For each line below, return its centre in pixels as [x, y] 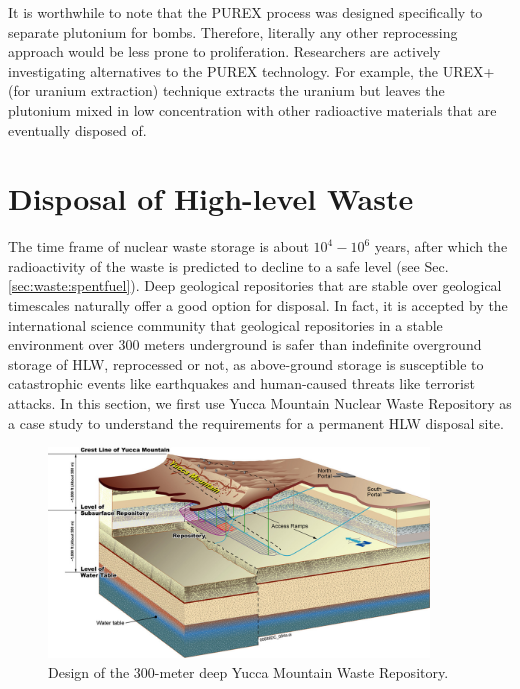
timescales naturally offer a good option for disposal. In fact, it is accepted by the [258, 305]
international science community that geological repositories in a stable [225, 324]
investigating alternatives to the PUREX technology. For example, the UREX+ [251, 70]
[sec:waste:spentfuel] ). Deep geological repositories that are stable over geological [255, 285]
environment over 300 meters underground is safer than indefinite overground [245, 344]
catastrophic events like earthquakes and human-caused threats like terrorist [241, 383]
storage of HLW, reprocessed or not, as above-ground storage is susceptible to [246, 363]
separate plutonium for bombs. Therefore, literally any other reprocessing [233, 31]
